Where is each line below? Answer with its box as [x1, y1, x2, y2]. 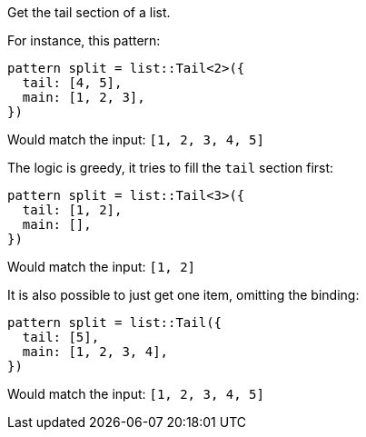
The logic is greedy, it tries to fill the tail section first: [7, 160, 334, 175]
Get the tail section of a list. [7, 5, 171, 20]
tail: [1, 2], [22, 203, 123, 217]
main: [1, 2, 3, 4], [22, 344, 169, 359]
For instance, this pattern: [7, 33, 161, 48]
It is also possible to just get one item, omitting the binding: [7, 287, 360, 303]
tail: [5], [22, 330, 100, 344]
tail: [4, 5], [22, 75, 123, 90]
